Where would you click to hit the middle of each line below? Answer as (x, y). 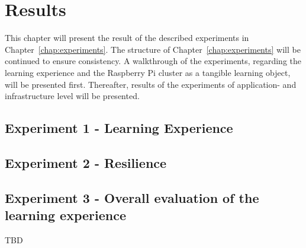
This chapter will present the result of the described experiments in (127, 38)
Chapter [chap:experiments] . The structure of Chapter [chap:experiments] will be (153, 49)
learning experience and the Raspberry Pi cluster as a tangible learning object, (148, 72)
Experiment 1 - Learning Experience (119, 128)
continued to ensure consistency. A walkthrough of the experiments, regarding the (153, 61)
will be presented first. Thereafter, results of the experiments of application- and (151, 84)
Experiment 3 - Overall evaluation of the (132, 197)
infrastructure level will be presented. (72, 96)
